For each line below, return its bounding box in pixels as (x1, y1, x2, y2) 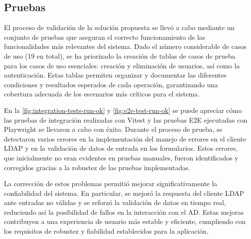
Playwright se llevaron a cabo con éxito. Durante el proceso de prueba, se (4, 124, 222, 134)
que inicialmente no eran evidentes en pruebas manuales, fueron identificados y (4, 152, 238, 162)
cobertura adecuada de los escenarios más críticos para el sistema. (4, 89, 200, 99)
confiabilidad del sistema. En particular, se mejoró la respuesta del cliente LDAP (4, 188, 244, 198)
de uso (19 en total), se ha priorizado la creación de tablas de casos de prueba (4, 50, 235, 61)
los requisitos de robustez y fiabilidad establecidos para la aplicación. (4, 226, 209, 236)
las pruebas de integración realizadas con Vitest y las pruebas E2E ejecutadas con (4, 114, 248, 125)
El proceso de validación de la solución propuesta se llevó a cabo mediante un (4, 22, 235, 32)
